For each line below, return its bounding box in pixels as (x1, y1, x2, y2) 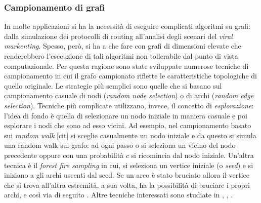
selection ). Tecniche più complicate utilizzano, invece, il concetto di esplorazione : (4, 100, 254, 110)
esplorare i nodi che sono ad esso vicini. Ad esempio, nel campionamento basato (4, 120, 251, 131)
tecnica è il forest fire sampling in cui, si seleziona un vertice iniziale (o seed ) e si (4, 159, 253, 170)
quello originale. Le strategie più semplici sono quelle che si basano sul (4, 80, 222, 91)
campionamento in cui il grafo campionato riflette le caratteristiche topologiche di (4, 70, 257, 81)
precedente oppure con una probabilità (4, 149, 124, 160)
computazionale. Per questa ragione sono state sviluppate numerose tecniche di (4, 60, 249, 71)
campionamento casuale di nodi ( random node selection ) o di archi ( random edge (4, 90, 254, 101)
